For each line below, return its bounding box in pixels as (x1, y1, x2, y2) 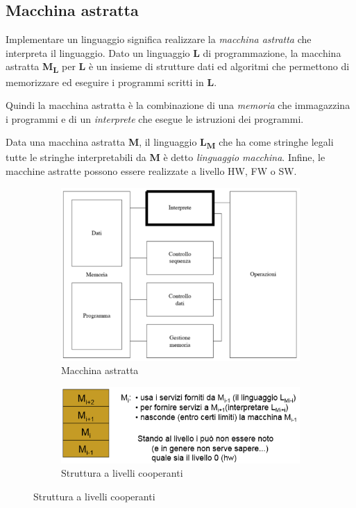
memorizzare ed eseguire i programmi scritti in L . (6, 74, 217, 89)
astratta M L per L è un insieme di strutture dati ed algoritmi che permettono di (6, 59, 350, 76)
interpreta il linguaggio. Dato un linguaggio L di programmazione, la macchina (6, 45, 341, 60)
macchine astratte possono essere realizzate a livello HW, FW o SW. (6, 164, 297, 178)
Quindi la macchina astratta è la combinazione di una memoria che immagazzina (6, 98, 350, 112)
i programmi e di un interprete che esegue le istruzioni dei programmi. (6, 111, 304, 126)
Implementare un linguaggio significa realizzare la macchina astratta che (6, 32, 312, 46)
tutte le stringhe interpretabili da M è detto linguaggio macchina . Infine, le (6, 150, 325, 164)
